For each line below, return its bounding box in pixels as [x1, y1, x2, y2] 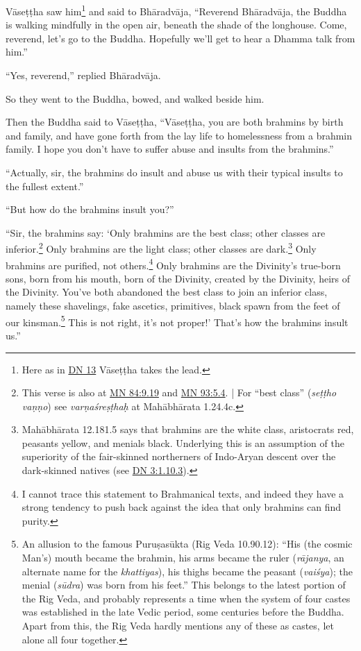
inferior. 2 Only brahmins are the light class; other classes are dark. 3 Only [6, 239, 317, 256]
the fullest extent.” [6, 178, 84, 193]
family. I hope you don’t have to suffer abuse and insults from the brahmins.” [6, 142, 334, 156]
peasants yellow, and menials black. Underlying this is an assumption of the [22, 435, 344, 450]
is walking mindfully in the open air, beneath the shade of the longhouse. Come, [6, 17, 347, 32]
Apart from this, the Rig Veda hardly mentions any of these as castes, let [22, 618, 334, 632]
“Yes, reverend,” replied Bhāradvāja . [6, 68, 161, 83]
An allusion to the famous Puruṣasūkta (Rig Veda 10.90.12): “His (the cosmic [22, 536, 353, 551]
